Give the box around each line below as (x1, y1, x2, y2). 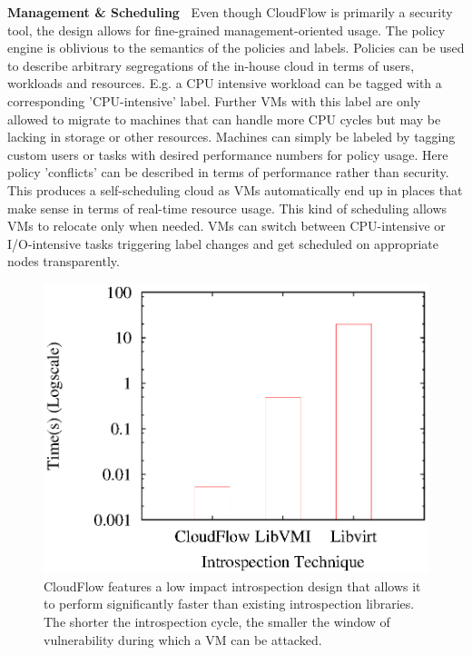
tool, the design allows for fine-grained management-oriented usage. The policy (7, 20, 446, 39)
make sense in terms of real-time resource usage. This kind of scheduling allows (7, 198, 447, 217)
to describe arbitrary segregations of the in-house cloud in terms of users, (7, 55, 415, 74)
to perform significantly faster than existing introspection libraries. (44, 594, 415, 613)
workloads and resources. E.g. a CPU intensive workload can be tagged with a (7, 74, 442, 93)
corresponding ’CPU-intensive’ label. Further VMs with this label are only (7, 91, 421, 110)
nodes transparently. (7, 252, 120, 271)
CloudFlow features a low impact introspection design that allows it (44, 576, 421, 595)
